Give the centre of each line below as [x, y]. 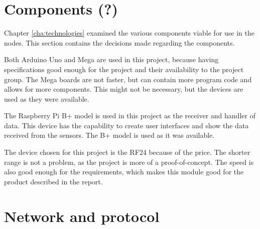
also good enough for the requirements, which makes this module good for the [124, 172]
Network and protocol [82, 216]
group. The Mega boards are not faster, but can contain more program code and [128, 79]
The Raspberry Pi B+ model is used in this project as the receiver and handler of [130, 116]
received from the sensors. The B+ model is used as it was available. [109, 135]
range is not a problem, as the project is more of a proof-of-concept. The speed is [129, 162]
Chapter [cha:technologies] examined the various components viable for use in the [129, 33]
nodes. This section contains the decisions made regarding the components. [119, 42]
